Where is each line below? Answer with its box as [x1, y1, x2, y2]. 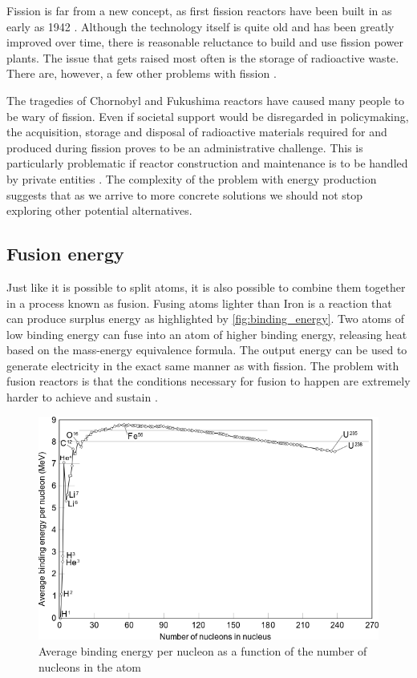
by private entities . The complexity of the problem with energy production [6, 170, 377, 187]
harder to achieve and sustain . [6, 389, 158, 406]
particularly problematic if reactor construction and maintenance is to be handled [6, 155, 408, 172]
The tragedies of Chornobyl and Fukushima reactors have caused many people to [6, 91, 405, 108]
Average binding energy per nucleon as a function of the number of [38, 642, 367, 659]
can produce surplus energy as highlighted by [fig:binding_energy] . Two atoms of [6, 310, 404, 327]
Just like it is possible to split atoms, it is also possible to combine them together [6, 278, 406, 295]
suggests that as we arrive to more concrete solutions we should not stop [6, 186, 363, 203]
